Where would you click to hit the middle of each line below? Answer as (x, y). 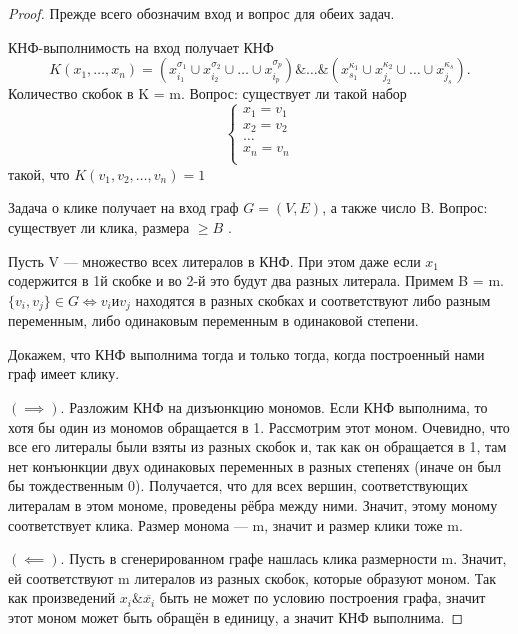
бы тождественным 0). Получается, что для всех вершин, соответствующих (238, 485)
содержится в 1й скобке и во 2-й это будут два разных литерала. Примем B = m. (256, 280)
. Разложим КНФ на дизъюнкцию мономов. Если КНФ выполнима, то (274, 407)
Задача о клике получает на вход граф (123, 207)
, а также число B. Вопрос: (405, 207)
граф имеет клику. (64, 373)
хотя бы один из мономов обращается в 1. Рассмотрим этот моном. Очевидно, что (259, 426)
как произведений (62, 597)
